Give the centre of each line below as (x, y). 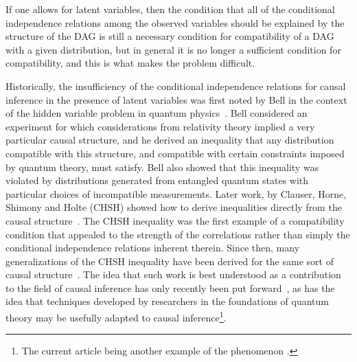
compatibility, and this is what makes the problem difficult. (130, 63)
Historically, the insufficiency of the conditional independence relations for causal (176, 86)
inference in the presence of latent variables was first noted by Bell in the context (176, 99)
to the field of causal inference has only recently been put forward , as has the (170, 287)
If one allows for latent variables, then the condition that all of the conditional (170, 9)
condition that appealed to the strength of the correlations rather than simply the (178, 234)
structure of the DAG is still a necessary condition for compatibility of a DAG (170, 36)
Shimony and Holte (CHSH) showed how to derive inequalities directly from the (174, 207)
